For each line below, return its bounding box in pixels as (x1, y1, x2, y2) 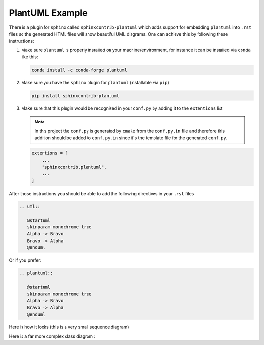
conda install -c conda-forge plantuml (31, 67, 127, 73)
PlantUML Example (9, 7, 88, 18)
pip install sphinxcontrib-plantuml (31, 93, 120, 99)
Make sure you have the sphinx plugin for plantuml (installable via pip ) (21, 80, 170, 86)
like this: (21, 54, 38, 60)
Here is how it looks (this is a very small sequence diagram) (9, 324, 129, 330)
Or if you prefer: (9, 257, 42, 263)
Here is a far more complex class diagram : (9, 333, 95, 339)
